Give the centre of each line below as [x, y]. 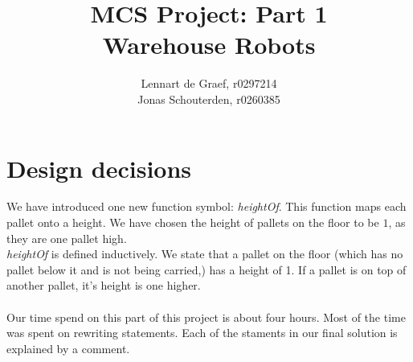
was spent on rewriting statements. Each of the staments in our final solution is [202, 333]
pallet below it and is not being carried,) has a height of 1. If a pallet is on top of [206, 269]
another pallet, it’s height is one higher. [104, 285]
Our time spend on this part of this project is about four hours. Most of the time [206, 317]
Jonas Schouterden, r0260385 [209, 99]
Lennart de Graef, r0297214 [209, 83]
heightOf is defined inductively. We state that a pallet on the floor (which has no [205, 254]
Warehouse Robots [209, 45]
